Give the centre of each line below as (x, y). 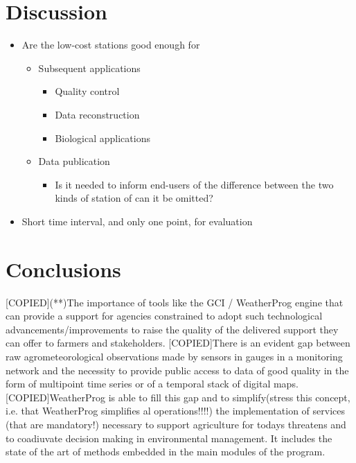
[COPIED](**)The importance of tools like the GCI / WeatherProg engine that (175, 302)
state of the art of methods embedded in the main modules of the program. (166, 452)
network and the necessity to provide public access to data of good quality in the (177, 370)
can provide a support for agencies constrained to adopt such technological (164, 316)
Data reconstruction (97, 114)
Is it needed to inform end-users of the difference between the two (194, 184)
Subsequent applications (89, 68)
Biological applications (103, 138)
